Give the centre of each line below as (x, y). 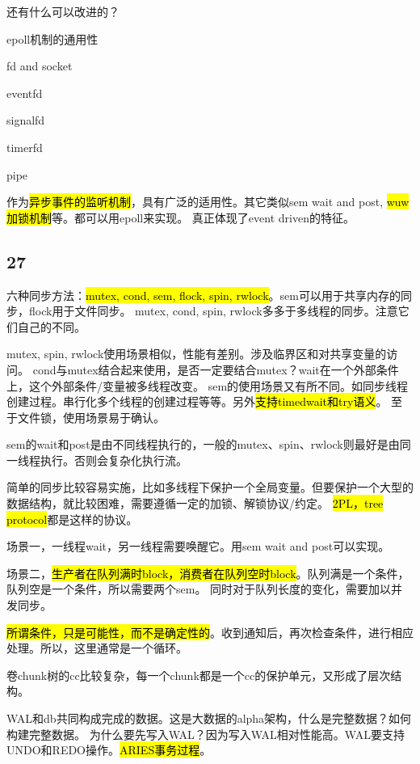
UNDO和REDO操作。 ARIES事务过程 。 (109, 750)
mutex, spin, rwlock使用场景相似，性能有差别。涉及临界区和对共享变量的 (197, 354)
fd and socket (40, 66)
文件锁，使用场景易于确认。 (91, 417)
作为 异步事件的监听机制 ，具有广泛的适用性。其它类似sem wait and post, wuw (208, 202)
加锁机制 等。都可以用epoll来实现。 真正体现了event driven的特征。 (181, 217)
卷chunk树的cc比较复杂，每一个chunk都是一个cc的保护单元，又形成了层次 (199, 675)
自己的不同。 (51, 326)
